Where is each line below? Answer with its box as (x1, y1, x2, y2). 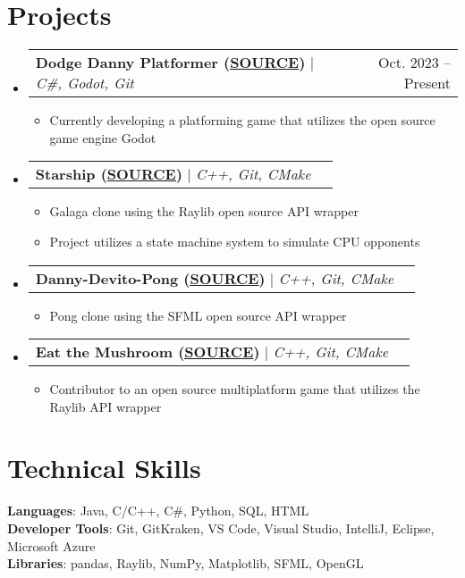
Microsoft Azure (7, 536, 96, 555)
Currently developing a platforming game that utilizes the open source (49, 111, 435, 130)
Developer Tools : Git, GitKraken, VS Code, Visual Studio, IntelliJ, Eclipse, (7, 519, 435, 537)
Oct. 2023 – (378, 52, 451, 73)
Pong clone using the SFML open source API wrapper (49, 306, 347, 324)
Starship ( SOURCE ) (35, 163, 182, 185)
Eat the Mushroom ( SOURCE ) (35, 341, 260, 363)
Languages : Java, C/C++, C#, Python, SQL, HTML (7, 501, 309, 520)
